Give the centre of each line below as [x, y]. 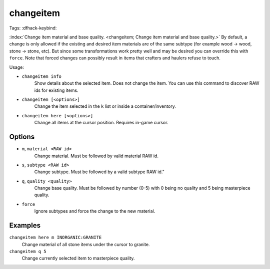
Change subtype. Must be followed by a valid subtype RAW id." [99, 172]
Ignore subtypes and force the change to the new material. [95, 211]
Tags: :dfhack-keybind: [33, 28]
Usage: [17, 67]
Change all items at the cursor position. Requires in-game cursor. [101, 123]
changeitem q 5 [28, 251]
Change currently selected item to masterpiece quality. [78, 258]
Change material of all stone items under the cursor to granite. [86, 244]
